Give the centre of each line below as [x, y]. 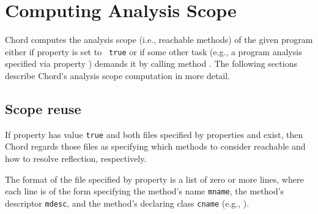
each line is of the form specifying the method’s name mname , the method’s [145, 191]
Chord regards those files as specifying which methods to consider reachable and [155, 146]
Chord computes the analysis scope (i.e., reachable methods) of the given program [159, 40]
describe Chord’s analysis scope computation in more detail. [118, 75]
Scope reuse [43, 108]
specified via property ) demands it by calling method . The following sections [151, 63]
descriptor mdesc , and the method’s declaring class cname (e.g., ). [127, 203]
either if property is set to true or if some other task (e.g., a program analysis [153, 51]
